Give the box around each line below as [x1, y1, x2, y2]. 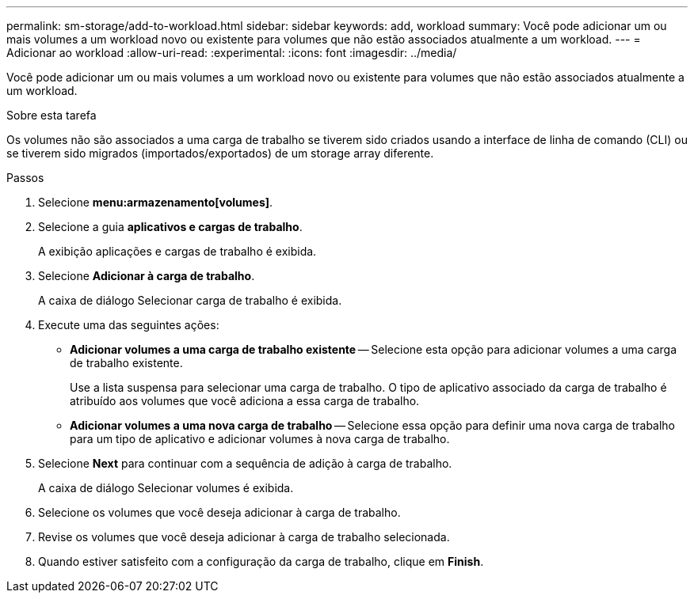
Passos [6, 171, 44, 184]
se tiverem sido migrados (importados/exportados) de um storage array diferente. [6, 146, 434, 160]
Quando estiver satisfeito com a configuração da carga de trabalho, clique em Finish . [38, 555, 484, 568]
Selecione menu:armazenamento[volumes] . [38, 195, 273, 209]
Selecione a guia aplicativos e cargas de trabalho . [38, 220, 303, 233]
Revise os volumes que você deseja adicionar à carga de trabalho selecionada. [38, 530, 450, 544]
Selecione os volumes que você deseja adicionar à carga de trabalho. [38, 506, 401, 519]
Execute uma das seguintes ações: [38, 318, 219, 332]
